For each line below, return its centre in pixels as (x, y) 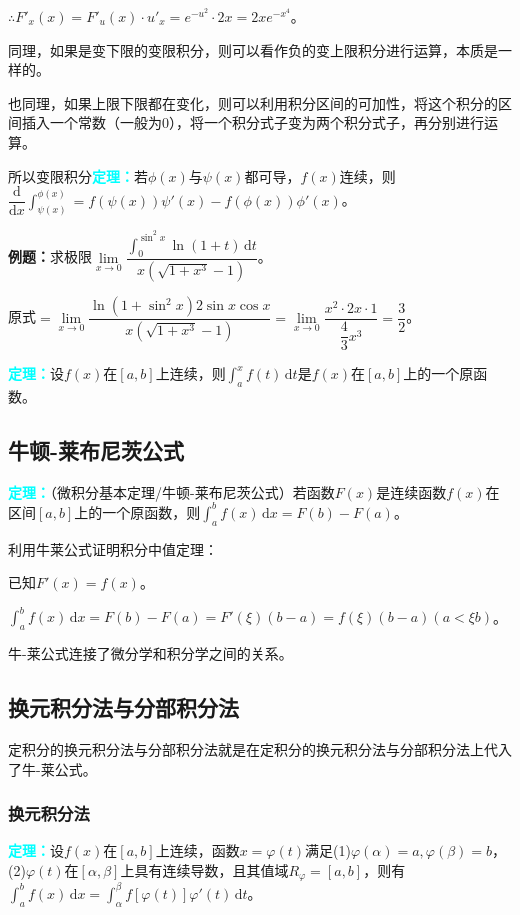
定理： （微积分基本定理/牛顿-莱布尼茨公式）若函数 (171, 491)
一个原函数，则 (151, 511)
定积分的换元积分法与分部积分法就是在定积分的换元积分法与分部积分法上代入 (260, 748)
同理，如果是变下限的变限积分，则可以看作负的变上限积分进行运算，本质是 (253, 49)
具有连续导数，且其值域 (211, 869)
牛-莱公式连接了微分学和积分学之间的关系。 (150, 653)
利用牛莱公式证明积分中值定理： (113, 548)
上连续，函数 (197, 850)
